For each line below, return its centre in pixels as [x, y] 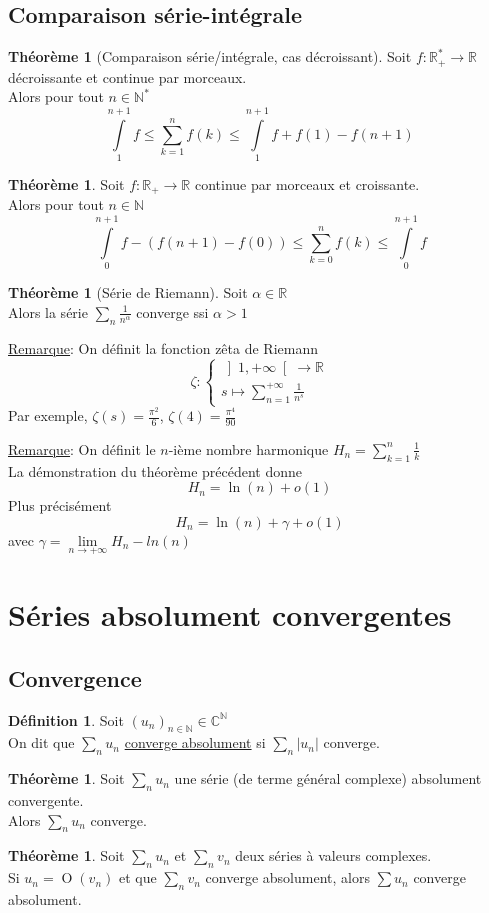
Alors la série [48, 311]
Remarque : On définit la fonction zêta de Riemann [163, 347]
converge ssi [172, 311]
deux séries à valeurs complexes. [333, 855]
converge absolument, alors [287, 877]
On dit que [41, 742]
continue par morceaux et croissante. [307, 183]
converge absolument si [195, 742]
